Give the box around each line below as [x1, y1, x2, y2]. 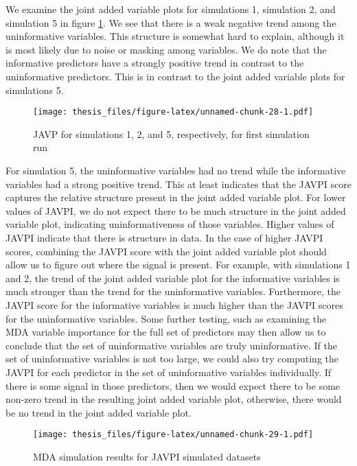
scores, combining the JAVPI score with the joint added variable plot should [5, 244, 327, 258]
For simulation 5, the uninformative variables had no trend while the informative [5, 163, 346, 177]
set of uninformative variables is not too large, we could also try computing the [5, 351, 339, 366]
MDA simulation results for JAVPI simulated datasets [33, 449, 261, 463]
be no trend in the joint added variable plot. [5, 405, 192, 419]
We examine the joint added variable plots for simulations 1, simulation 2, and [5, 2, 336, 16]
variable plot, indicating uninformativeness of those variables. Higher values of [5, 217, 334, 231]
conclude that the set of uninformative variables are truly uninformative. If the [5, 338, 337, 352]
